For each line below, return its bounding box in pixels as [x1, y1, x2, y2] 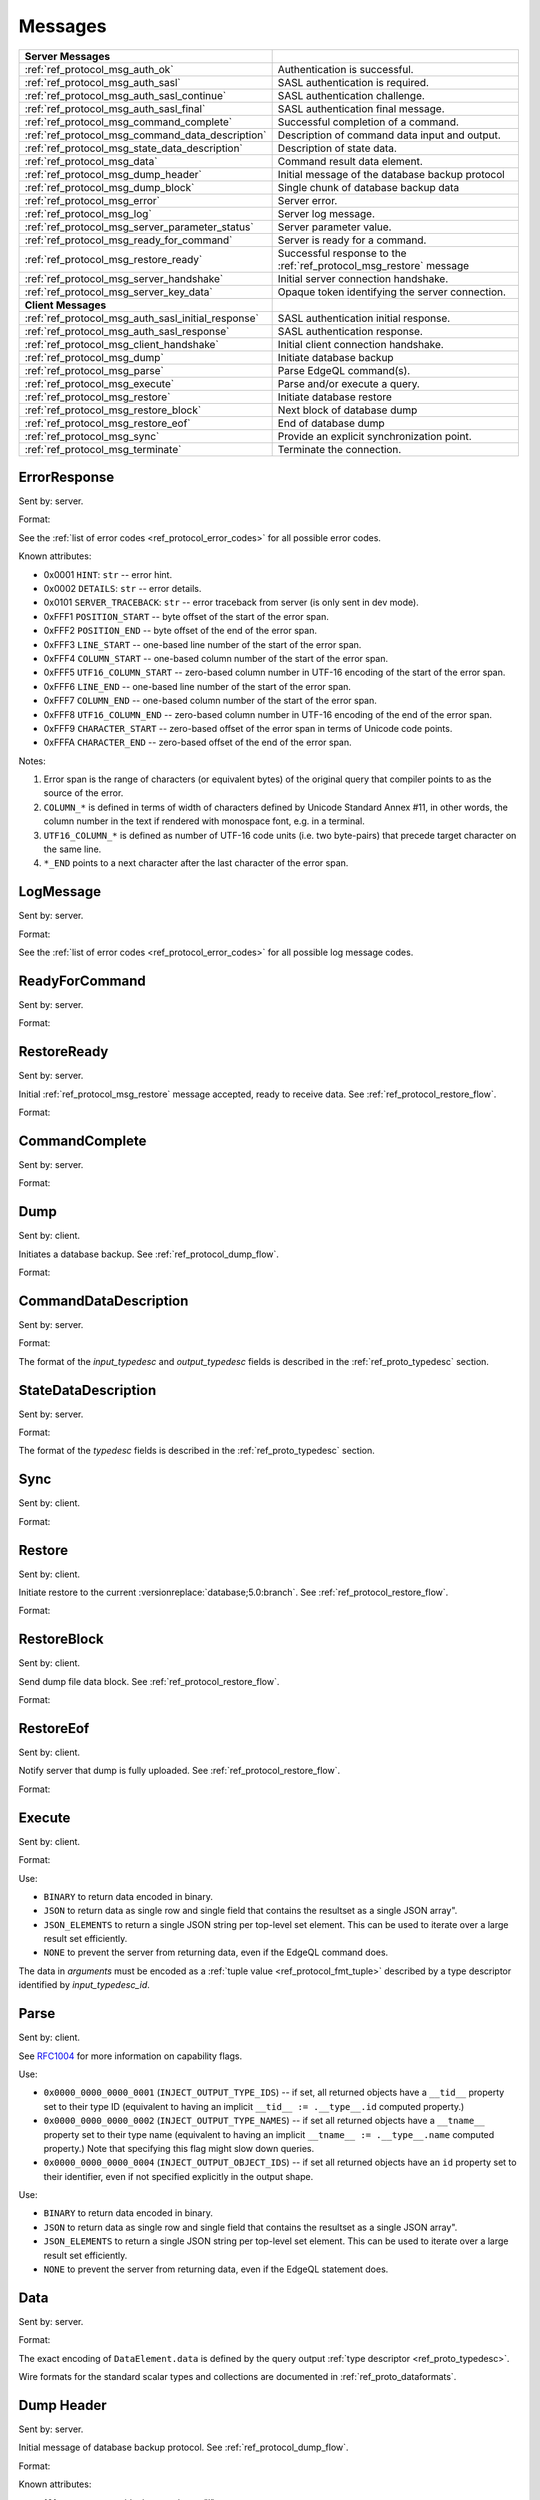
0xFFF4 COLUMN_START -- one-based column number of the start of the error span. [43, 652, 389, 664]
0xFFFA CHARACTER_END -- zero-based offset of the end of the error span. [43, 736, 352, 749]
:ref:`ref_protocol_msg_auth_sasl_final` [24, 101, 206, 115]
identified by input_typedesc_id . [18, 1979, 150, 1991]
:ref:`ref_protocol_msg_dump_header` [24, 167, 202, 181]
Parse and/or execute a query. [277, 376, 420, 390]
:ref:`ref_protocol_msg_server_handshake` [24, 271, 224, 285]
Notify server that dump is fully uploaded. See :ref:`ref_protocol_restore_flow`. [18, 1765, 340, 1777]
